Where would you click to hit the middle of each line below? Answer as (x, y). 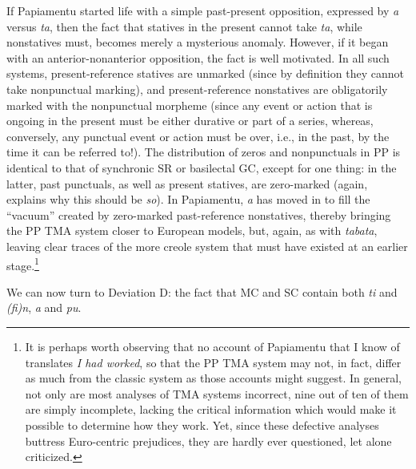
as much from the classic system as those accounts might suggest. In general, (213, 378)
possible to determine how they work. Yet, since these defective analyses (202, 425)
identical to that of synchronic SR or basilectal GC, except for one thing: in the (202, 167)
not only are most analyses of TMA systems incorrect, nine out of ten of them (217, 393)
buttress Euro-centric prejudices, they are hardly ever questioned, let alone (208, 441)
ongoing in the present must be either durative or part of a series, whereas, (190, 121)
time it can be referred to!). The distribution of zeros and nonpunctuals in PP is (204, 152)
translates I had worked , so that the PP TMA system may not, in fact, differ (213, 362)
